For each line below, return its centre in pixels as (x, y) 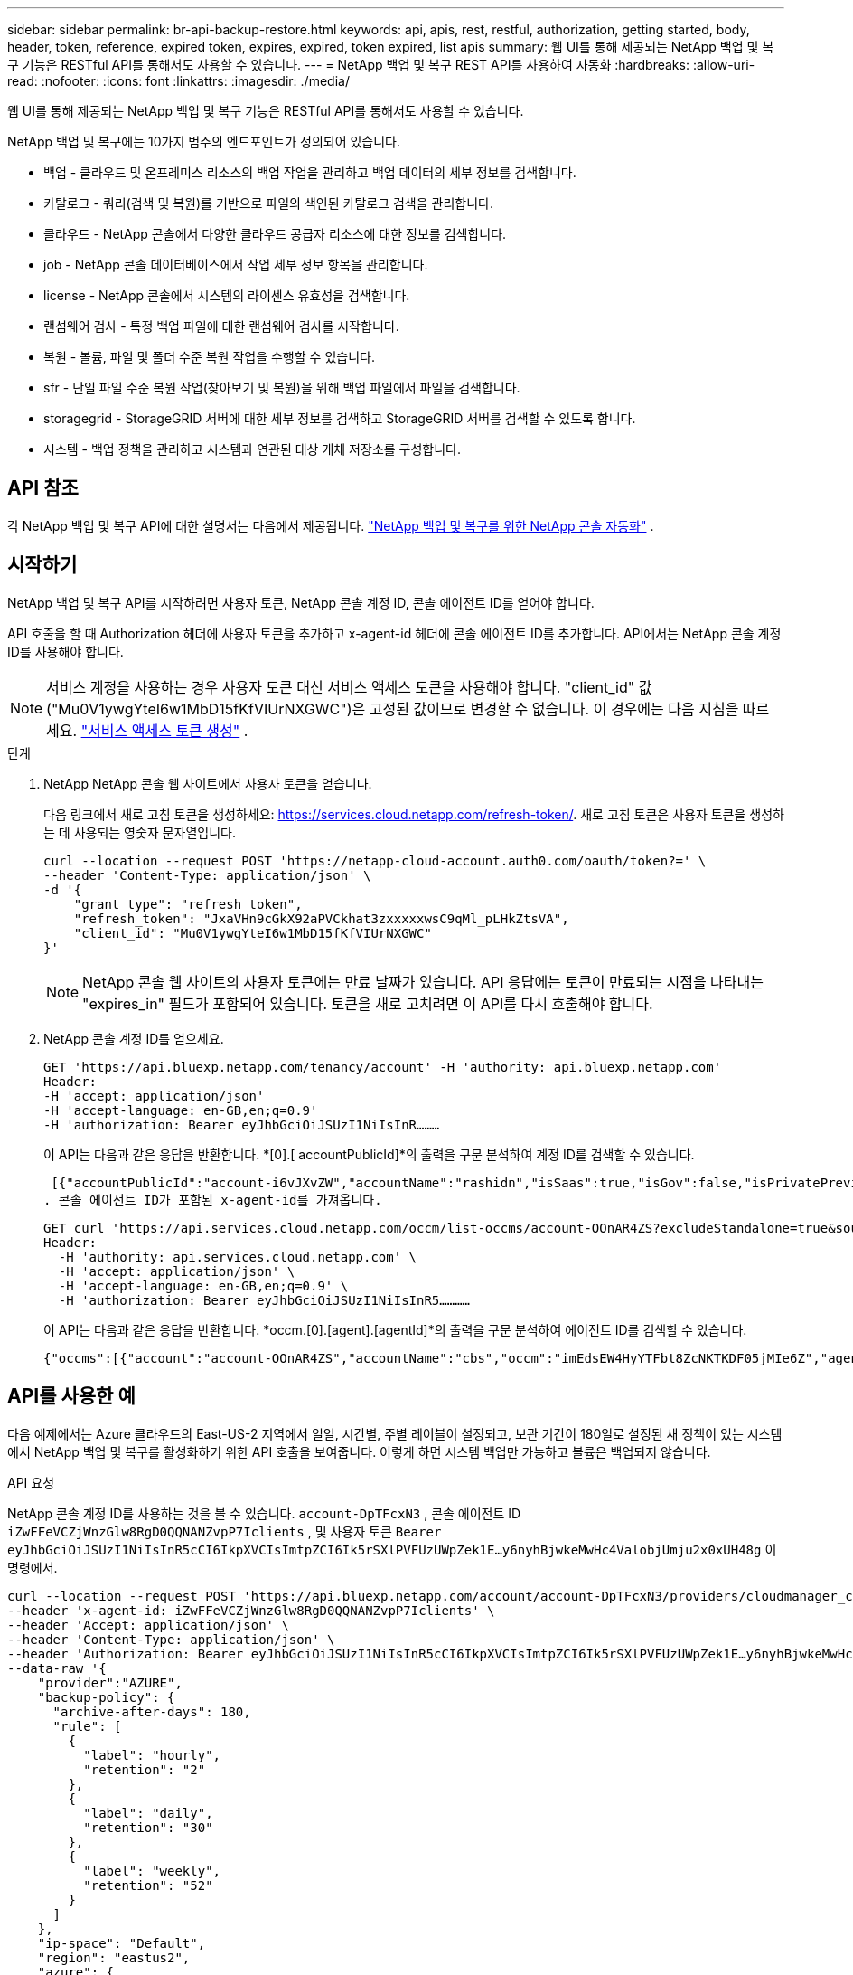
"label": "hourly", (152, 1755)
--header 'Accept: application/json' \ (148, 1625)
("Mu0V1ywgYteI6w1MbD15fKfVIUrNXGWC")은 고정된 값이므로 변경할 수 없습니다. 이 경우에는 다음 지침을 (393, 709)
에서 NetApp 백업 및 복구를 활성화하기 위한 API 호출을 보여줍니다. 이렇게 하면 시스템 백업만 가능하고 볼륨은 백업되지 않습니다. (359, 1451)
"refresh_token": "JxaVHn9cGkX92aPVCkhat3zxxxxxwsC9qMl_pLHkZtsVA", (321, 918)
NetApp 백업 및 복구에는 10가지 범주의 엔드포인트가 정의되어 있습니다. (204, 142)
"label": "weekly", (152, 1871)
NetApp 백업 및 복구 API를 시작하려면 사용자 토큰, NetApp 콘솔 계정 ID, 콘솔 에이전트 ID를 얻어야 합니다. (301, 602)
